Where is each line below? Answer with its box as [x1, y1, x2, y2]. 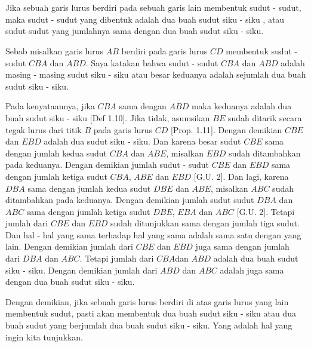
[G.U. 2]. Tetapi [236, 205, 295, 217]
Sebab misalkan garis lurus [5, 44, 104, 57]
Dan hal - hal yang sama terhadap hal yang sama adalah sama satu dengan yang [5, 228, 301, 241]
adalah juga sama [220, 263, 284, 276]
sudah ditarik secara [227, 111, 302, 124]
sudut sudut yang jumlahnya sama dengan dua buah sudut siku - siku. [5, 24, 264, 37]
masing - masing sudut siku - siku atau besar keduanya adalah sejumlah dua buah [5, 68, 306, 81]
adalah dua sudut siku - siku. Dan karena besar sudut [44, 135, 241, 148]
